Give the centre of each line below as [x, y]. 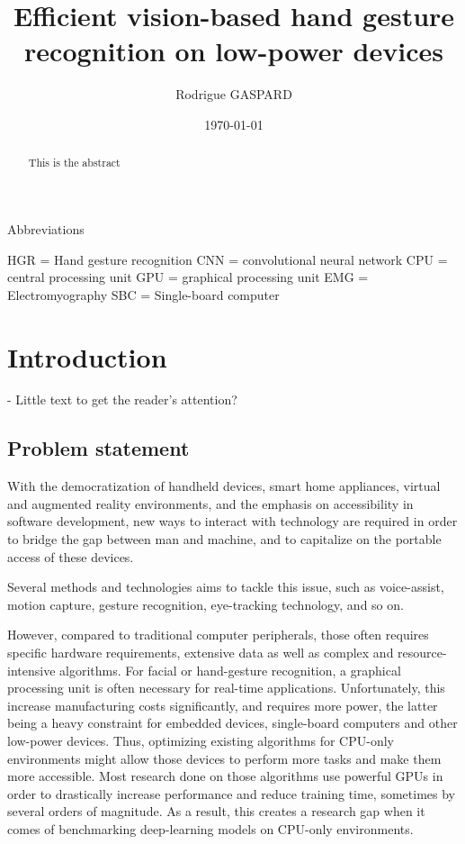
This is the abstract [74, 163]
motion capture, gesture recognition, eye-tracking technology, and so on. [206, 604]
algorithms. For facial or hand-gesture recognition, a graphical [230, 670]
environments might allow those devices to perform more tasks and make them [224, 758]
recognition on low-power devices [234, 51]
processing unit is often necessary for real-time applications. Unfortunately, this [226, 688]
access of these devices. [71, 556]
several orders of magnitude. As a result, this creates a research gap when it [216, 811]
